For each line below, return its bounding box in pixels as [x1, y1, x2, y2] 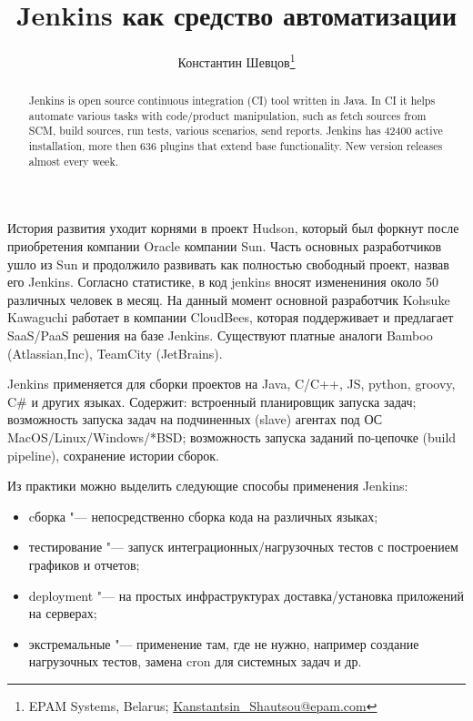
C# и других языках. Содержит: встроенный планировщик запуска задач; [7, 391, 417, 411]
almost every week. [28, 153, 118, 168]
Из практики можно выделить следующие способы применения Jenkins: [7, 476, 408, 495]
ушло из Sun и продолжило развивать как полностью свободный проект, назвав [7, 254, 449, 273]
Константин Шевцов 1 [177, 50, 296, 71]
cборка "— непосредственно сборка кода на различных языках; [28, 506, 378, 525]
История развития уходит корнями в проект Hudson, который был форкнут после [7, 218, 459, 238]
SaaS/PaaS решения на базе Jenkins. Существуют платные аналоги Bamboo [7, 326, 433, 345]
